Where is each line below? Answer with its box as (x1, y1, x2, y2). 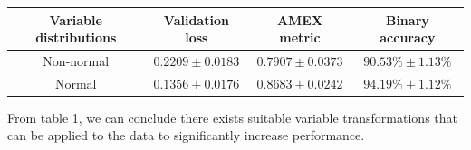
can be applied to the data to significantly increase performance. (7, 126, 365, 145)
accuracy (380, 28, 436, 47)
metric (279, 28, 321, 47)
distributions (35, 28, 117, 47)
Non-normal (43, 51, 110, 70)
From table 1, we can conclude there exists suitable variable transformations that (7, 108, 457, 127)
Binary (385, 10, 429, 29)
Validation (163, 10, 229, 29)
